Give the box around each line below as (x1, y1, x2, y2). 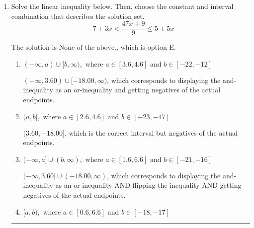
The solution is (11, 42, 57, 52)
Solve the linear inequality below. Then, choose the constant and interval (11, 1, 234, 11)
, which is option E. (116, 42, 176, 52)
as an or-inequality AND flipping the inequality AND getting (55, 180, 242, 190)
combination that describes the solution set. (11, 10, 145, 21)
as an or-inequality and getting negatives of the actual (55, 84, 221, 95)
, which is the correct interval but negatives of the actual (64, 127, 238, 138)
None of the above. (59, 44, 117, 52)
